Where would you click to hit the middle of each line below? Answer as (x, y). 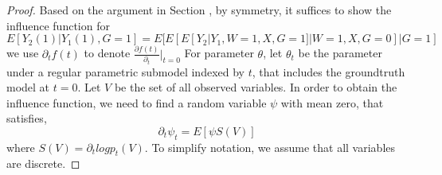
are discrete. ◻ (43, 163)
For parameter (219, 53)
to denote (107, 53)
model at (28, 87)
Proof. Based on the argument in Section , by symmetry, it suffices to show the (199, 10)
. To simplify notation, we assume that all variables (270, 147)
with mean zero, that (332, 102)
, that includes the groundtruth (329, 71)
